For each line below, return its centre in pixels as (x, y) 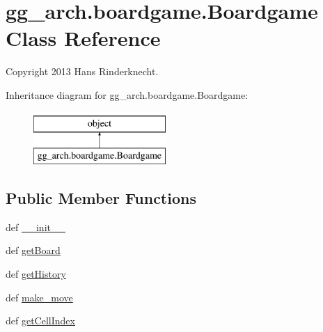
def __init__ (36, 227)
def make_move (39, 297)
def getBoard (33, 250)
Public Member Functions (101, 198)
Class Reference (83, 38)
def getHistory (36, 274)
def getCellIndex (40, 321)
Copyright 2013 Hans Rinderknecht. (82, 71)
